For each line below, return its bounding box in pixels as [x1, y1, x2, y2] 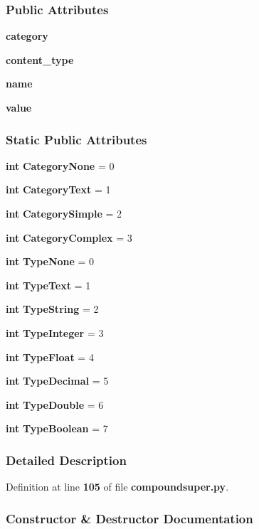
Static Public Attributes [6, 130, 147, 148]
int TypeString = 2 [6, 301, 99, 316]
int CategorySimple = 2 [6, 206, 122, 220]
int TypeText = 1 [6, 277, 91, 292]
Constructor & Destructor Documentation [6, 509, 253, 527]
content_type [6, 52, 74, 67]
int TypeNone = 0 [6, 254, 95, 269]
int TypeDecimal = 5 [6, 373, 109, 388]
